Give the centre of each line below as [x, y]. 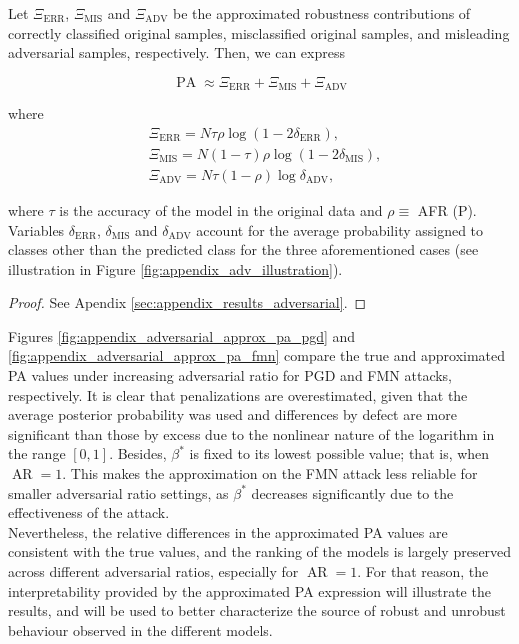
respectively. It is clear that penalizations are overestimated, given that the [238, 394]
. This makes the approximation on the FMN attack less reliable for [270, 473]
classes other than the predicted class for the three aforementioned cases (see [243, 249]
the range [37, 453]
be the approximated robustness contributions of [321, 13]
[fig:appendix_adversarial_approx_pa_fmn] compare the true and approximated [257, 355]
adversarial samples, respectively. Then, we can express [176, 52]
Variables [36, 229]
